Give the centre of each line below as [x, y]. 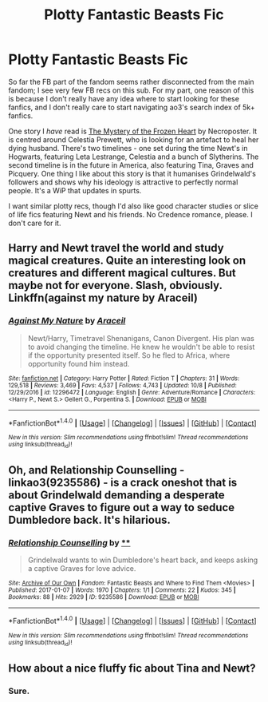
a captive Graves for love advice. [82, 569]
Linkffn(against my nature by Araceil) [103, 298]
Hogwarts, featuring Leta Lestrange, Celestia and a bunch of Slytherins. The [134, 157]
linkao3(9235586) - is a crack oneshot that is [123, 482]
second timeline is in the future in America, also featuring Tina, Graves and [131, 165]
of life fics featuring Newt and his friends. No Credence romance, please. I [130, 214]
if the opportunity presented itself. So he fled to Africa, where [129, 355]
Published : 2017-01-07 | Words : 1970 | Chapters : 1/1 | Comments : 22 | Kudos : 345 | [122, 590]
